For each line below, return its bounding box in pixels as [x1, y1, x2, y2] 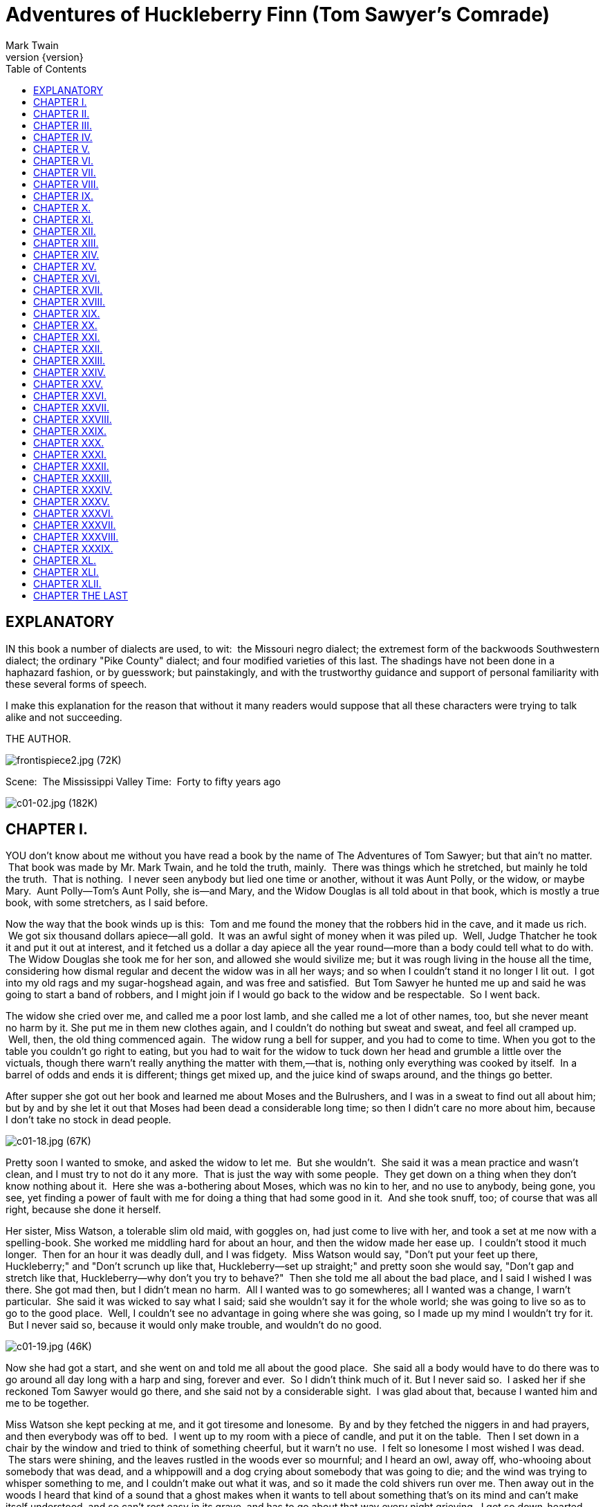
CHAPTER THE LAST [33, 589, 128, 601]
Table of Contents [6, 62, 87, 75]
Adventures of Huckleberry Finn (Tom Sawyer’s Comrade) [6, 3, 550, 26]
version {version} [6, 50, 84, 63]
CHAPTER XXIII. [33, 354, 106, 366]
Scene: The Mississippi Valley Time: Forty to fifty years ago [6, 775, 281, 787]
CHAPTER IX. [33, 189, 93, 202]
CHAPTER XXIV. [33, 366, 106, 378]
